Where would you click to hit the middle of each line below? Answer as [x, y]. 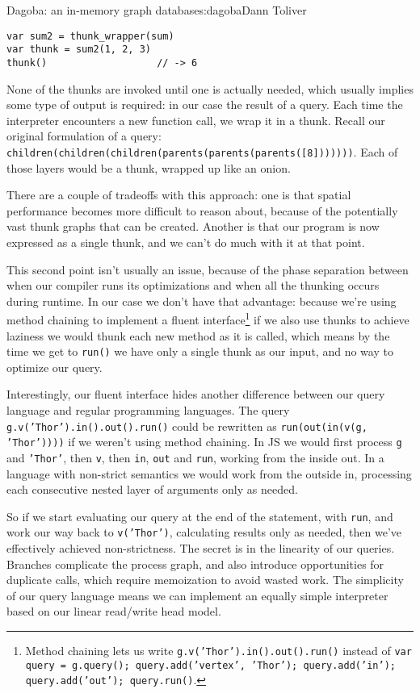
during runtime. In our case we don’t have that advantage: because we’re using [202, 301]
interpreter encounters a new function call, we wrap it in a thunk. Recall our [196, 120]
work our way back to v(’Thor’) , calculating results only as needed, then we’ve [204, 532]
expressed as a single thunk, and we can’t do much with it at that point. [186, 242]
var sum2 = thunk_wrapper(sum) [90, 36]
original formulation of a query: [84, 136]
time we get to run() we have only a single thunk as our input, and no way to [200, 351]
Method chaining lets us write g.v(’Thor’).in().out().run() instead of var [218, 651]
